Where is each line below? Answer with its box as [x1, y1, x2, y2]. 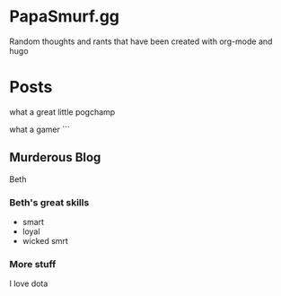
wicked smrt [22, 235, 69, 246]
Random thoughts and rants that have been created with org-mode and [9, 36, 273, 47]
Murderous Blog [9, 150, 101, 165]
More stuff [9, 257, 57, 270]
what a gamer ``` [9, 124, 70, 135]
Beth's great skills [9, 196, 90, 208]
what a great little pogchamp [9, 106, 116, 118]
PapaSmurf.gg [9, 6, 119, 27]
